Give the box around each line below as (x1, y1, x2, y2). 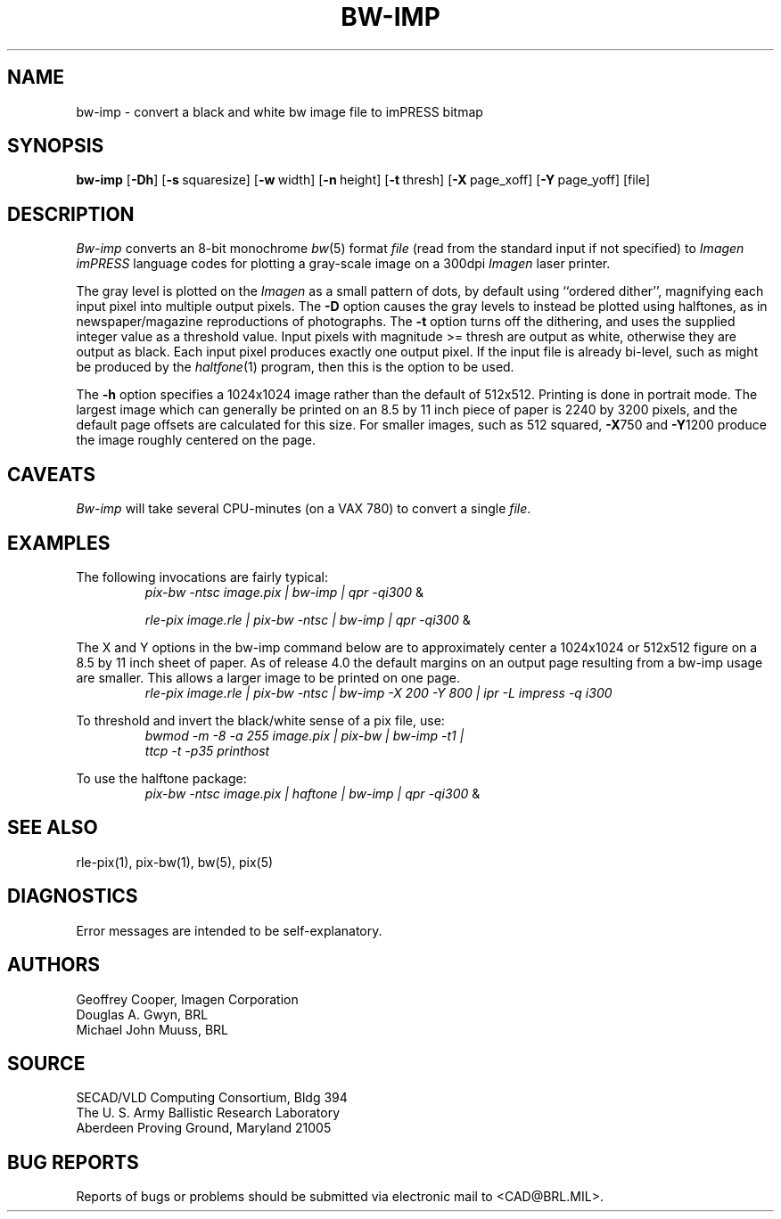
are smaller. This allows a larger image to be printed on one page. (76, 669, 460, 685)
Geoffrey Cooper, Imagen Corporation (76, 991, 299, 1007)
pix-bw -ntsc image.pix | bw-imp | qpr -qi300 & (144, 584, 423, 600)
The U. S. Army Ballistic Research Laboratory (76, 1105, 341, 1121)
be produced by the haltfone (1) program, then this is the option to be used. (76, 359, 514, 375)
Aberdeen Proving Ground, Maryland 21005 (76, 1120, 332, 1136)
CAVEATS (7, 462, 95, 486)
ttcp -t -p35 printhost (144, 742, 270, 758)
